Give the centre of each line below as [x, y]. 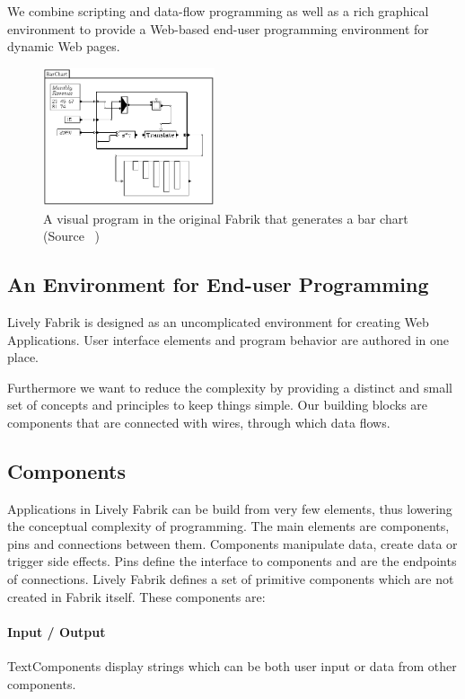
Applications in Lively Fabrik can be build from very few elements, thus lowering [230, 508]
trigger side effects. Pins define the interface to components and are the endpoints [232, 561]
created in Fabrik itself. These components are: [136, 596]
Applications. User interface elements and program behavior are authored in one [228, 339]
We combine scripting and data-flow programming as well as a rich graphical [218, 11]
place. [23, 357]
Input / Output [57, 631]
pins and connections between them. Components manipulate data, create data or [232, 543]
